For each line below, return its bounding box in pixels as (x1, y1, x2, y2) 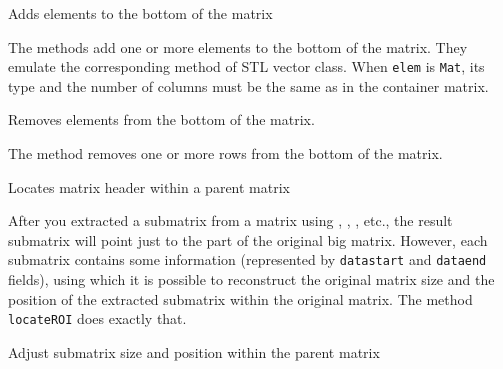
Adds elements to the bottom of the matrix (8, 3, 273, 23)
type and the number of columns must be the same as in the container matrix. (8, 75, 489, 96)
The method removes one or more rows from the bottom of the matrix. (8, 143, 443, 164)
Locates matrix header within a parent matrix (8, 176, 290, 197)
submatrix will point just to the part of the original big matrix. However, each (8, 229, 488, 250)
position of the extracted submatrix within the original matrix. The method (8, 288, 473, 309)
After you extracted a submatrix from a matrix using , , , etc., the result (8, 210, 453, 231)
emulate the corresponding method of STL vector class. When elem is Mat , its (8, 56, 485, 77)
